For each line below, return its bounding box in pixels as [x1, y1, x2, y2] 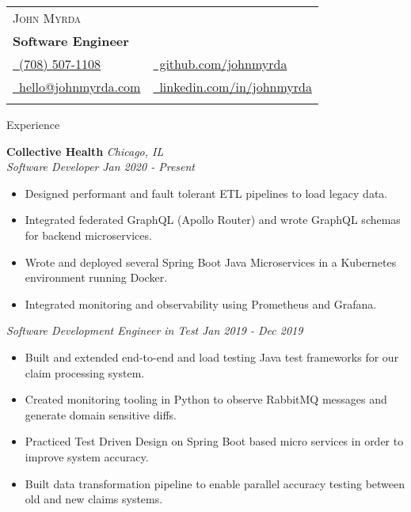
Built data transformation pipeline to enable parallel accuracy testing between [25, 475, 405, 491]
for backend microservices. [25, 226, 152, 243]
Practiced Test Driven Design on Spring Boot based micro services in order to [25, 433, 404, 449]
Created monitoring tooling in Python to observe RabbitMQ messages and [25, 391, 387, 408]
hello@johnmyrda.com [19, 78, 141, 96]
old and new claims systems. [25, 491, 163, 507]
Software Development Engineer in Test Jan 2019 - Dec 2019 [6, 322, 303, 339]
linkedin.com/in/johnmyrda [159, 78, 312, 96]
